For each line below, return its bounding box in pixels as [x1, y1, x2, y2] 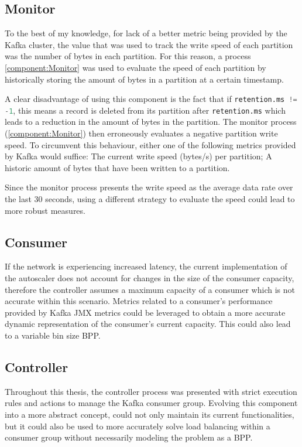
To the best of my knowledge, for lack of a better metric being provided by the [5, 27, 287, 39]
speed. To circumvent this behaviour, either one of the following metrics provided [5, 138, 296, 151]
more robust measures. [5, 204, 85, 216]
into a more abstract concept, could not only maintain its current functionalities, [5, 408, 294, 420]
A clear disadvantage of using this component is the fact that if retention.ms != [5, 93, 297, 105]
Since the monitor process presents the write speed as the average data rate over [5, 181, 293, 193]
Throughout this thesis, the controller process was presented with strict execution [5, 385, 297, 397]
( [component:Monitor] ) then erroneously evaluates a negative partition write [5, 127, 278, 139]
